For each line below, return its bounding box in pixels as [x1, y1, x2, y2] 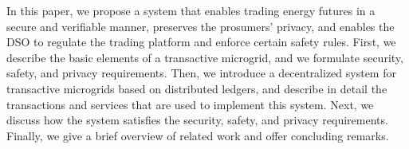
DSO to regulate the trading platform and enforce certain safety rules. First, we [6, 33, 396, 50]
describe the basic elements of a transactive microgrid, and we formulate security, [6, 49, 403, 65]
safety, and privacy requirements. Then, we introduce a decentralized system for [6, 65, 396, 81]
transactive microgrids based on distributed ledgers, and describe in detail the [6, 80, 387, 96]
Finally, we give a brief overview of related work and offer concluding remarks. [6, 127, 389, 143]
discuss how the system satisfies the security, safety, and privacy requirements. [6, 112, 388, 128]
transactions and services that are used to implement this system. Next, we [6, 96, 374, 112]
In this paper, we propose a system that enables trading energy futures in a [6, 2, 376, 18]
